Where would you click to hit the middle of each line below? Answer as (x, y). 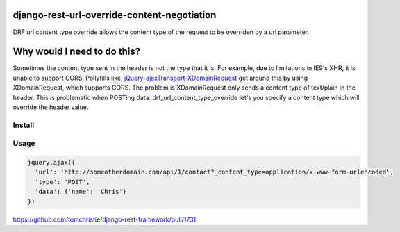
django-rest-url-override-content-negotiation (115, 15)
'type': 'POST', (62, 182)
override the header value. (51, 107)
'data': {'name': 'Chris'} (81, 192)
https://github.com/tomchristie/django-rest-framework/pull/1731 (105, 219)
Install (24, 125)
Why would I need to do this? (77, 52)
